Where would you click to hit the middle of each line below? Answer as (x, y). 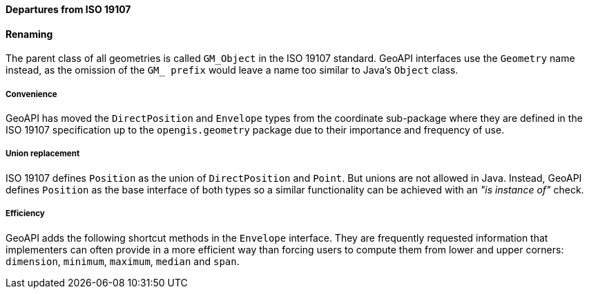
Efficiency (25, 214)
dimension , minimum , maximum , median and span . (123, 261)
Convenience (31, 94)
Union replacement (43, 154)
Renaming (29, 34)
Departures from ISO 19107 (68, 9)
